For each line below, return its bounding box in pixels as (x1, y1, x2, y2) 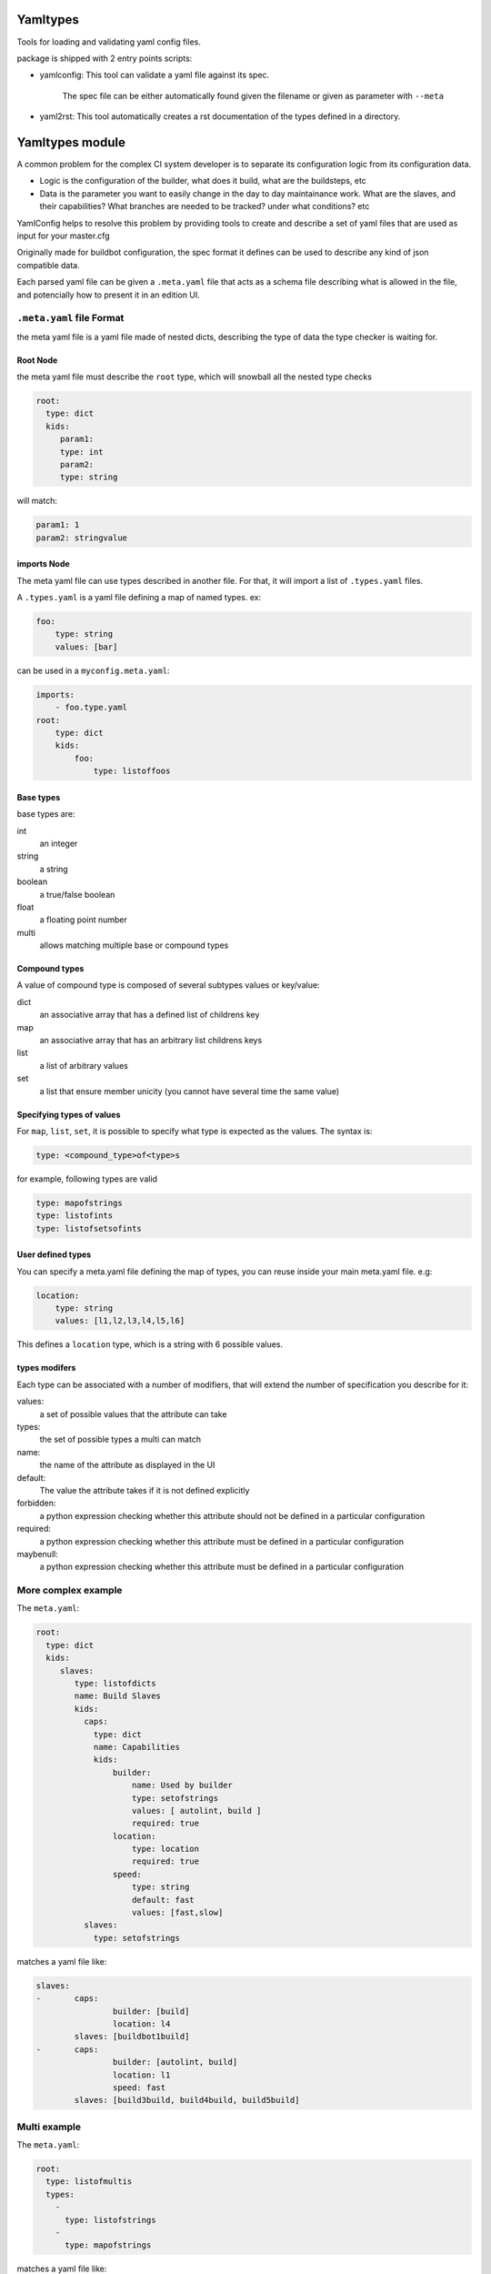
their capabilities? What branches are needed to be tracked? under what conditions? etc (39, 201, 370, 212)
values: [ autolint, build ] (132, 1806, 262, 1816)
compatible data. (16, 259, 81, 270)
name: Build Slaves (74, 1691, 161, 1701)
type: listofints (35, 1211, 114, 1221)
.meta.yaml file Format (16, 312, 125, 325)
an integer (39, 838, 78, 849)
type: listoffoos (93, 766, 171, 777)
